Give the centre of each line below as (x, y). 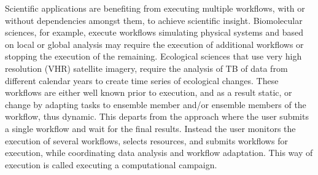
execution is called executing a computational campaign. (111, 164)
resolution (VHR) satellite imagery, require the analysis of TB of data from (146, 68)
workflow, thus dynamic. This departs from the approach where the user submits (157, 116)
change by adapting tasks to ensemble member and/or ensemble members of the (156, 104)
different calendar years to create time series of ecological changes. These (142, 80)
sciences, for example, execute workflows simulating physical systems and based (154, 32)
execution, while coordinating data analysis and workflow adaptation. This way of (159, 153)
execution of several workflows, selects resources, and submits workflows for (146, 140)
